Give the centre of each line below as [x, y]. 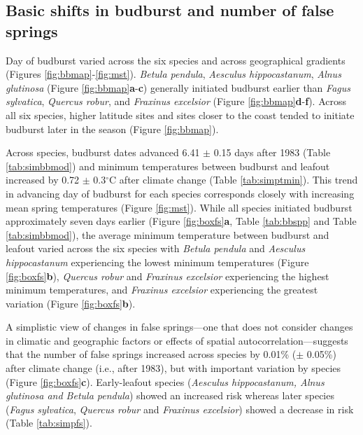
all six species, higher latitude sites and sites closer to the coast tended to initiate [180, 115]
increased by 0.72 [43, 180]
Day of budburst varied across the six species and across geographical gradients [176, 60]
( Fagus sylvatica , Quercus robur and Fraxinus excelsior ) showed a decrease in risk [180, 409]
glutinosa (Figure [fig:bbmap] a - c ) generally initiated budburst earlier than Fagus [178, 87]
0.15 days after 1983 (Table [272, 152]
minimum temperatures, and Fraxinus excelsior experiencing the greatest [162, 290]
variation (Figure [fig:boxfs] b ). [71, 303]
